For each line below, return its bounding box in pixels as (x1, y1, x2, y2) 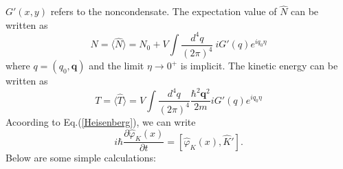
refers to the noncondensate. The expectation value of (50, 4, 277, 19)
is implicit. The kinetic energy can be (180, 58, 338, 73)
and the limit (89, 58, 144, 73)
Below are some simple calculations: (5, 150, 156, 165)
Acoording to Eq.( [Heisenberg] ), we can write (5, 114, 196, 128)
